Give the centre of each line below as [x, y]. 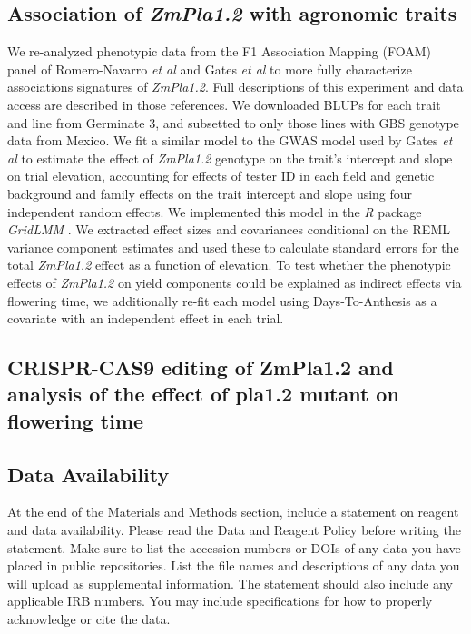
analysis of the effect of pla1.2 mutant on [203, 394]
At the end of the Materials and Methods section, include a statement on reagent [233, 512]
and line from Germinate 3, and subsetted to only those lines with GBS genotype [233, 122]
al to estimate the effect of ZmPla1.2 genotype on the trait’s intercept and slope [230, 158]
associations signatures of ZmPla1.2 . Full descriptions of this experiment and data [235, 87]
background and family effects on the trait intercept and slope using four [210, 193]
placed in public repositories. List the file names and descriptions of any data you [234, 565]
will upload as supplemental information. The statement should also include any [230, 583]
